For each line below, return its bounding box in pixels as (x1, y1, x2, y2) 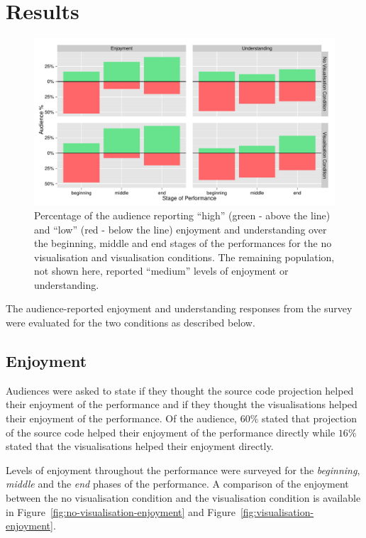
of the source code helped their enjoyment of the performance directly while (6, 424, 335, 439)
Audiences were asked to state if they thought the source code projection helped (6, 383, 354, 397)
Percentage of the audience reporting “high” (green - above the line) (34, 207, 331, 222)
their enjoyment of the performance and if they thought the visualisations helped (6, 397, 357, 412)
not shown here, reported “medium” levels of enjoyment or (34, 263, 289, 278)
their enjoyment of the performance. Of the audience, (6, 411, 238, 426)
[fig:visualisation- (240, 504, 314, 519)
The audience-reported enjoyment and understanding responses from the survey (6, 301, 353, 316)
